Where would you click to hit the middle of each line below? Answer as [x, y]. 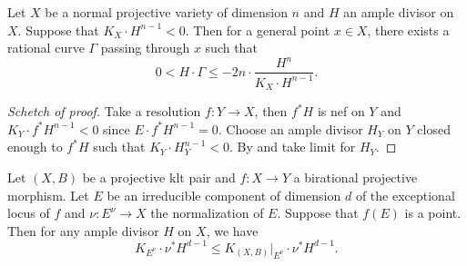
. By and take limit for [293, 147]
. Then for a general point [258, 30]
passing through [145, 48]
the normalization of [207, 213]
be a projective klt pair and [159, 177]
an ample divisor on [399, 12]
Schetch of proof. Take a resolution [104, 111]
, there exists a [408, 30]
